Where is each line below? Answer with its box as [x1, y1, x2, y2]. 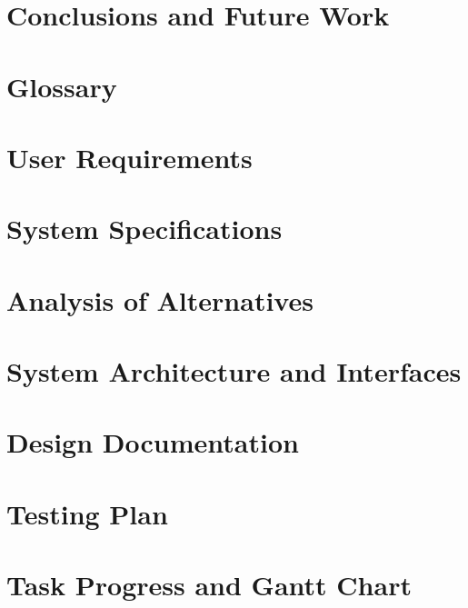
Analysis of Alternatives [6, 281, 314, 318]
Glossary [6, 67, 117, 105]
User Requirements [6, 138, 253, 175]
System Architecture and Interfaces [6, 353, 462, 390]
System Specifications [6, 210, 283, 247]
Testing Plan [6, 494, 168, 532]
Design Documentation [6, 424, 299, 461]
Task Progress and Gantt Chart [6, 566, 412, 603]
